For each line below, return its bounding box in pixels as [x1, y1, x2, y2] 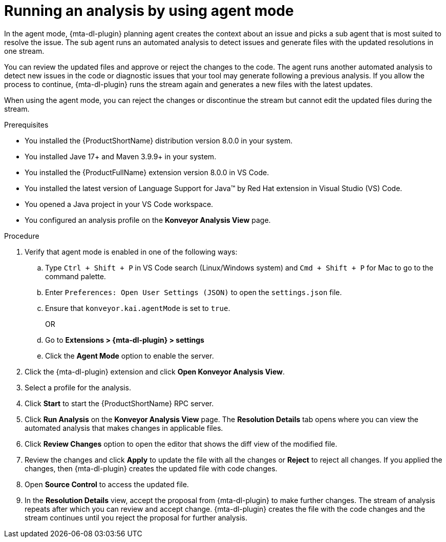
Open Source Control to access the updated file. [25, 480, 189, 489]
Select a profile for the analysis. [25, 383, 131, 392]
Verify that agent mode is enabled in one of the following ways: [25, 247, 238, 256]
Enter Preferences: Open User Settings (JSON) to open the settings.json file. [45, 287, 342, 297]
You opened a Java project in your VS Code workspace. [25, 199, 214, 209]
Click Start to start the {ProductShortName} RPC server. [25, 399, 214, 408]
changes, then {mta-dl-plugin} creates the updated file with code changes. [25, 464, 278, 473]
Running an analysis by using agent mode [4, 2, 294, 19]
